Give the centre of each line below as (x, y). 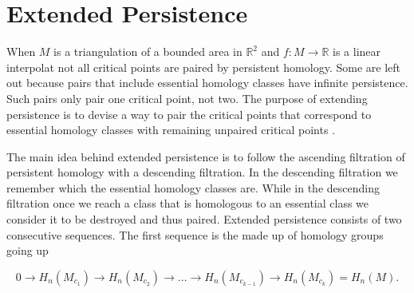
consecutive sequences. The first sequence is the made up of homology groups (195, 234)
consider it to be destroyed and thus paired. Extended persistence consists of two (204, 219)
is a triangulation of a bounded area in (148, 51)
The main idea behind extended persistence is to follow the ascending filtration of (206, 156)
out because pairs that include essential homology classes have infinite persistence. (207, 83)
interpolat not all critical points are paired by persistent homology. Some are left (203, 67)
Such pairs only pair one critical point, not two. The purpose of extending (187, 98)
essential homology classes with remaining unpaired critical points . (171, 130)
